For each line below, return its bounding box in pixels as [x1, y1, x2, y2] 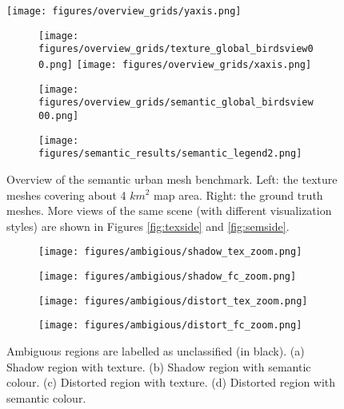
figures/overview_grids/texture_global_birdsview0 [38, 43, 314, 55]
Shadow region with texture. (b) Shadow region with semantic [6, 358, 311, 375]
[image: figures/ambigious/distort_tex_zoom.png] [38, 295, 308, 307]
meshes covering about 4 [6, 186, 126, 203]
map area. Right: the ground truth [154, 186, 323, 203]
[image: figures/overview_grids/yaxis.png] [6, 6, 242, 17]
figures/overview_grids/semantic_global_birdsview [38, 97, 314, 109]
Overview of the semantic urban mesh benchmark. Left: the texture [6, 170, 338, 187]
